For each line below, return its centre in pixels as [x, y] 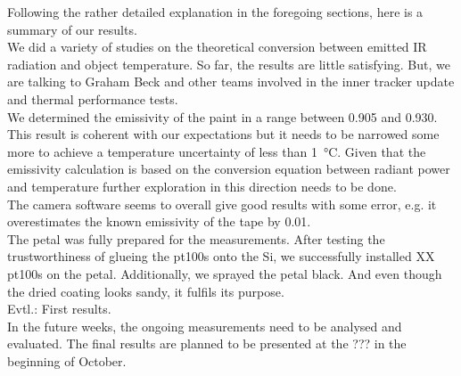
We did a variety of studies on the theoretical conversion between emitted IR [217, 47]
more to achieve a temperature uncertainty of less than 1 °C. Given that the [217, 151]
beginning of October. [67, 360]
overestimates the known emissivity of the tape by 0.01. [159, 221]
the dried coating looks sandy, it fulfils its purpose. [146, 291]
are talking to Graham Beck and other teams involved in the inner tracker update [231, 82]
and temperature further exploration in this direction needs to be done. [202, 186]
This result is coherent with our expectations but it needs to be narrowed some [223, 134]
